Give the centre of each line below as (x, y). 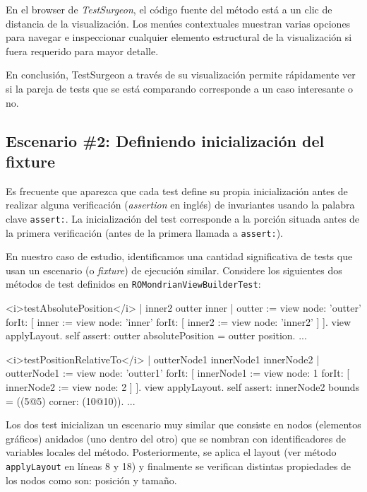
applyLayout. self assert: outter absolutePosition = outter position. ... (156, 335)
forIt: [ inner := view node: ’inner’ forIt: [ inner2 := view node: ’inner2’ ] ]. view (179, 321)
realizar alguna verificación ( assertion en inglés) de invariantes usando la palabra (180, 205)
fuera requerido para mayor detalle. (82, 51)
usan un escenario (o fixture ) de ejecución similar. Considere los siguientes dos (174, 270)
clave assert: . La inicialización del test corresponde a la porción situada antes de (183, 218)
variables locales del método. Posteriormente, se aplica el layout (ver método (171, 452)
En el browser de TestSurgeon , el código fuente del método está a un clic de (169, 9)
